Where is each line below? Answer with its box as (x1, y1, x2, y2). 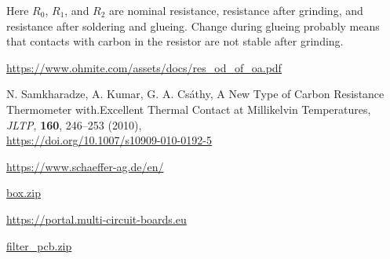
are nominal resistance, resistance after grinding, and (109, 2, 363, 18)
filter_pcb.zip (6, 237, 72, 254)
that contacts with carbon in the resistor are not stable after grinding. (6, 33, 344, 49)
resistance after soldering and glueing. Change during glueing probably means (6, 17, 380, 34)
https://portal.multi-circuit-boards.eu (6, 210, 187, 227)
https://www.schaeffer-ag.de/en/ (6, 158, 164, 174)
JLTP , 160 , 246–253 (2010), (6, 116, 142, 133)
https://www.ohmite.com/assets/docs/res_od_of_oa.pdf (6, 59, 282, 75)
